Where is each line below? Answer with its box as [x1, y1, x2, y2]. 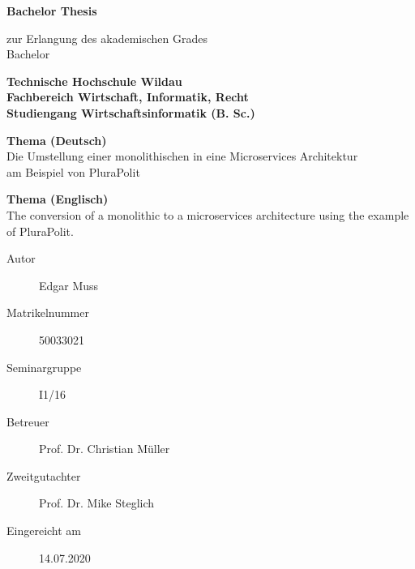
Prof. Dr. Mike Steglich [39, 494, 155, 511]
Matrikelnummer [6, 304, 89, 321]
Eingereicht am [6, 522, 82, 539]
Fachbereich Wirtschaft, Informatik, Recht [6, 88, 249, 105]
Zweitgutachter [6, 467, 81, 484]
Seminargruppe [6, 358, 82, 375]
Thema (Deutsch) [6, 131, 107, 148]
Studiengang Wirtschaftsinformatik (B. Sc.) [6, 104, 255, 121]
